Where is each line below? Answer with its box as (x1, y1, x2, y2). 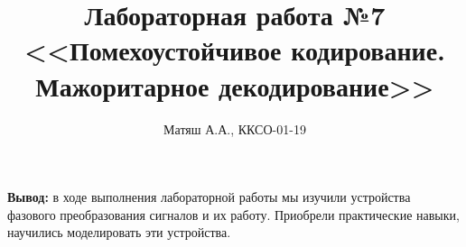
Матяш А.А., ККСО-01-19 (163, 119, 306, 138)
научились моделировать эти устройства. (7, 223, 231, 242)
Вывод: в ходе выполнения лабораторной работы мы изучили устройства (7, 188, 411, 206)
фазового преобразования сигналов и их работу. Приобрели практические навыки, (7, 205, 460, 224)
